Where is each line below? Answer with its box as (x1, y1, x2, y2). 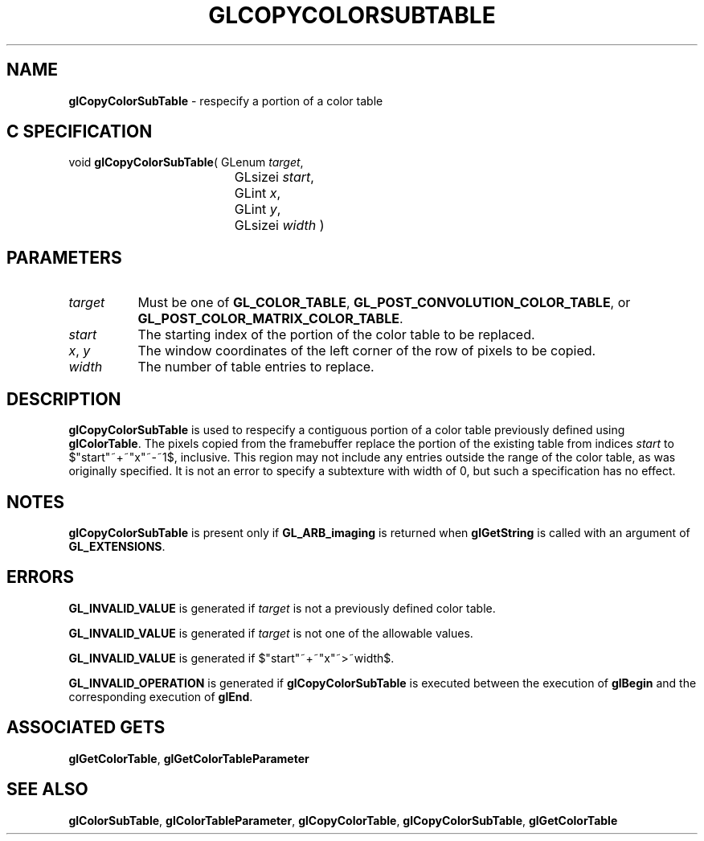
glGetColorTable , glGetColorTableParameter (68, 751, 309, 765)
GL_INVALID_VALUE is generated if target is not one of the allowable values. (68, 626, 473, 640)
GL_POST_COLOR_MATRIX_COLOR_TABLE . (137, 310, 403, 327)
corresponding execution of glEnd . (68, 689, 253, 704)
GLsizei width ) (234, 217, 325, 234)
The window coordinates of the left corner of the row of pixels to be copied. (137, 343, 596, 359)
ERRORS (6, 567, 75, 588)
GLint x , (234, 185, 281, 202)
